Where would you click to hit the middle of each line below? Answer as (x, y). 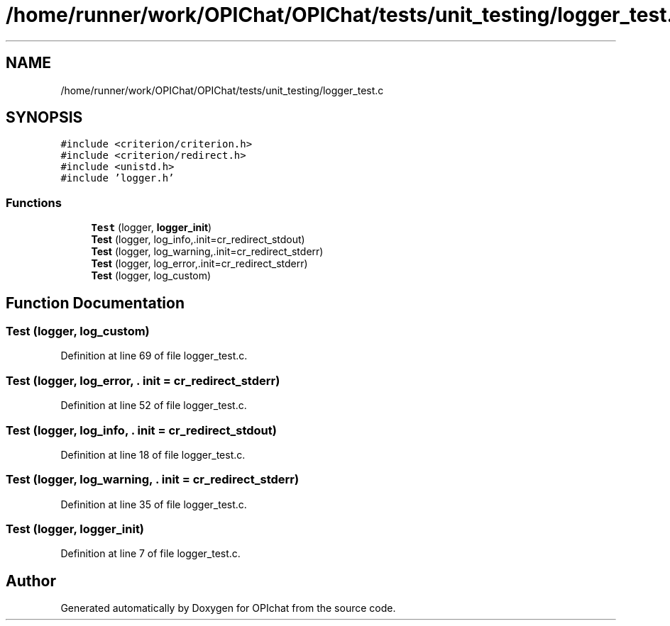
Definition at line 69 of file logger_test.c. (154, 356)
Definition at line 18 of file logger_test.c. (153, 454)
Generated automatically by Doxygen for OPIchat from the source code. (228, 608)
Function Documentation (95, 303)
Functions (34, 202)
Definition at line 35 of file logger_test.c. (154, 504)
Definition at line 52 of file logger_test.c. (154, 406)
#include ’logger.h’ (117, 178)
